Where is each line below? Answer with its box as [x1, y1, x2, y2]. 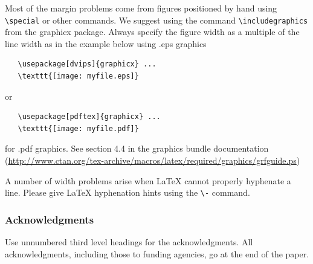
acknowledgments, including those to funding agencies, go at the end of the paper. [5, 247, 309, 260]
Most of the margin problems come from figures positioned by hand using [5, 2, 277, 14]
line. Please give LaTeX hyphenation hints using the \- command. [5, 186, 250, 199]
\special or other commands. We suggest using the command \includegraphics [5, 13, 308, 26]
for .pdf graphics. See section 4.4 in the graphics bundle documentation [5, 142, 269, 155]
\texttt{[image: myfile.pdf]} [18, 124, 139, 133]
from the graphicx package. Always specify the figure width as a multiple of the [5, 25, 300, 38]
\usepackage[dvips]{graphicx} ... [18, 60, 156, 69]
